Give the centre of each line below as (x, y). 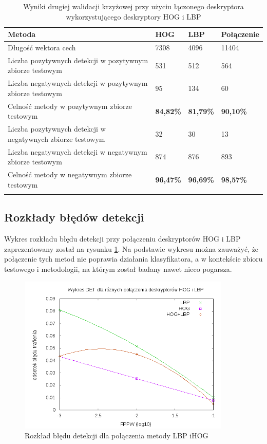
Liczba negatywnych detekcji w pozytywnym (78, 83)
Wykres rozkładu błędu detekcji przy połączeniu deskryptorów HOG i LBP (122, 239)
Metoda (22, 34)
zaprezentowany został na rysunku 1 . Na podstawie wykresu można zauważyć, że (131, 248)
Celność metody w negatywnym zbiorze (70, 174)
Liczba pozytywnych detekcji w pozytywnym (78, 60)
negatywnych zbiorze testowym (56, 138)
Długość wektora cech (42, 48)
